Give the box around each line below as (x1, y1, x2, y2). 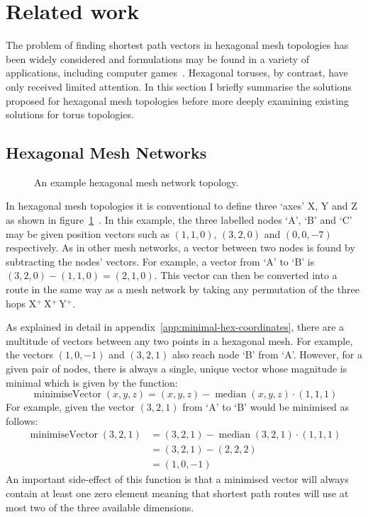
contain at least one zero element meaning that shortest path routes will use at (6, 486, 349, 501)
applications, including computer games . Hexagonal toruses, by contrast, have (6, 65, 348, 80)
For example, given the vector (6, 399, 135, 414)
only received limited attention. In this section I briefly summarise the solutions (6, 79, 352, 93)
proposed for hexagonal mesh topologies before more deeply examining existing (6, 93, 349, 108)
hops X (6, 295, 37, 310)
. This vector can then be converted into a (154, 268, 338, 283)
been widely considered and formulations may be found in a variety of (6, 51, 310, 66)
